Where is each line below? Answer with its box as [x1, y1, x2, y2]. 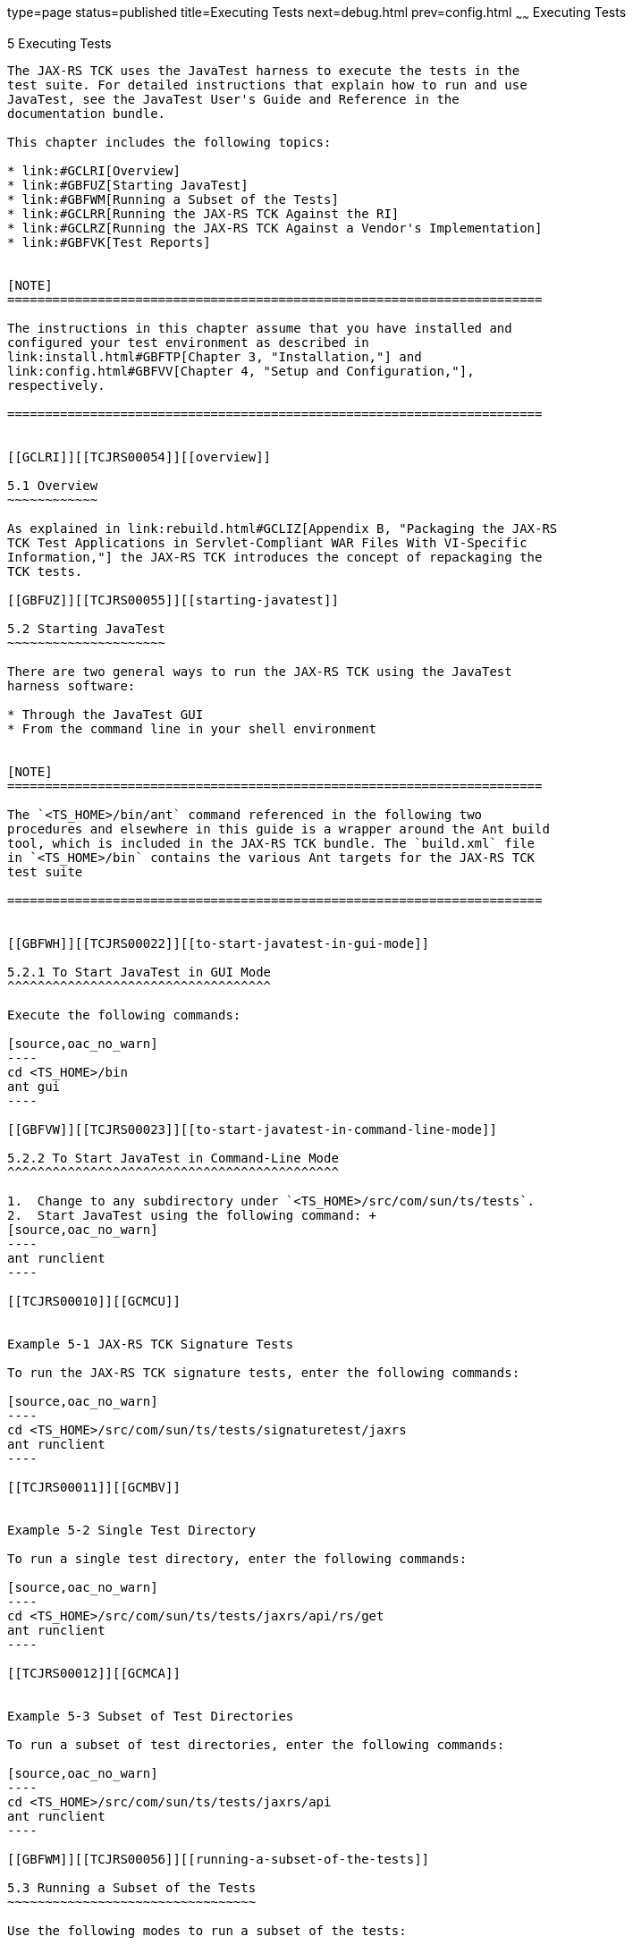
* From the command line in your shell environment [7, 721, 377, 736]
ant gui [7, 1078, 61, 1094]
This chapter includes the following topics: [7, 134, 332, 149]
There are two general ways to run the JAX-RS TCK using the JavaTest [7, 664, 512, 679]
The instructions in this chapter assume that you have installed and [7, 320, 512, 335]
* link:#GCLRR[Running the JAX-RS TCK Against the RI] [7, 206, 400, 221]
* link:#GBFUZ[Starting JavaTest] [7, 177, 249, 192]
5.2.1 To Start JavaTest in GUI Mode [7, 964, 272, 979]
